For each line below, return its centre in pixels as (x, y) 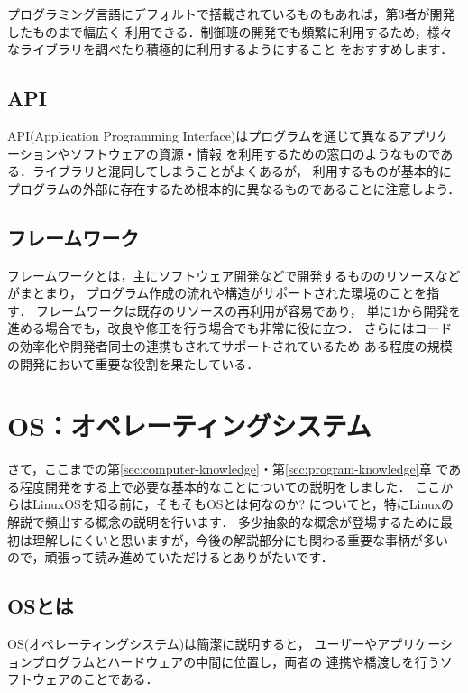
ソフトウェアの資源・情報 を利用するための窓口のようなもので (255, 153)
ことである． (120, 679)
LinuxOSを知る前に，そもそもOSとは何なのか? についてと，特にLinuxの (243, 504)
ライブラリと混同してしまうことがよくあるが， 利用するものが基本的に (242, 171)
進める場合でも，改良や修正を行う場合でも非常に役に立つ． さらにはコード (230, 328)
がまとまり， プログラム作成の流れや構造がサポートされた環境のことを (217, 293)
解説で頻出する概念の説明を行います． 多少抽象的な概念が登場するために (224, 522)
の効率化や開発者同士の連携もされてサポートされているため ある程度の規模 (230, 345)
